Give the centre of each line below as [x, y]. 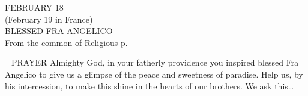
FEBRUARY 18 [34, 7]
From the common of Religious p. [66, 42]
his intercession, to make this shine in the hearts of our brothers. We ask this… [149, 86]
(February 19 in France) [49, 19]
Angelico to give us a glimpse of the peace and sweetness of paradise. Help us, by [154, 74]
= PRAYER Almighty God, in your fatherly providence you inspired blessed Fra [152, 62]
